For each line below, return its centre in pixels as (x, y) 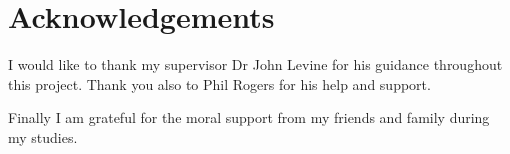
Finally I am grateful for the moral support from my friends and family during (249, 117)
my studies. (43, 136)
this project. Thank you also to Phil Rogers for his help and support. (219, 83)
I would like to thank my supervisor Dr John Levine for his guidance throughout (255, 64)
